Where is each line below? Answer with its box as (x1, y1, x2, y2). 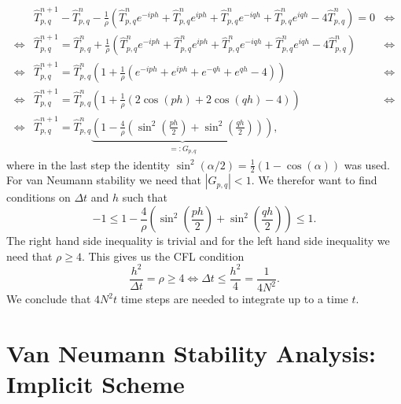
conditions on (6, 189, 71, 206)
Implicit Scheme (6, 368, 185, 400)
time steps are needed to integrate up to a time (120, 291, 348, 307)
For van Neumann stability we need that (6, 172, 202, 188)
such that (122, 189, 168, 206)
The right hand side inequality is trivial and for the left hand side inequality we (6, 232, 390, 249)
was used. (344, 156, 390, 172)
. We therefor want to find (251, 172, 377, 188)
